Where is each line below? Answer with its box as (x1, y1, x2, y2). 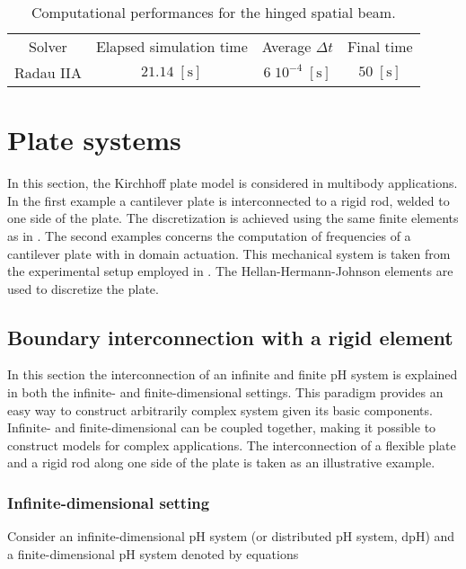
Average (261, 36, 312, 57)
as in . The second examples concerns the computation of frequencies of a (7, 226, 411, 244)
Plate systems (7, 121, 181, 158)
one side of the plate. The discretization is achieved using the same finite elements (7, 209, 459, 227)
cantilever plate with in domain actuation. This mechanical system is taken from (7, 244, 451, 262)
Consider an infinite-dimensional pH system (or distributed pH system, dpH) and (7, 527, 455, 546)
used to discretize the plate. (7, 279, 159, 298)
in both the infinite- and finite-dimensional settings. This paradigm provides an (7, 383, 444, 402)
